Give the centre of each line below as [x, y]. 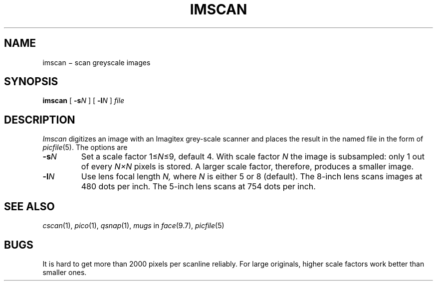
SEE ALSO [29, 206]
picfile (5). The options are [85, 147]
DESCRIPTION [40, 120]
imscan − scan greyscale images [97, 62]
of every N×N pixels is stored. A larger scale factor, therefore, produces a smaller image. [247, 167]
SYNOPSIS [31, 82]
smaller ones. [65, 272]
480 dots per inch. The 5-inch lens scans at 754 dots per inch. [198, 187]
